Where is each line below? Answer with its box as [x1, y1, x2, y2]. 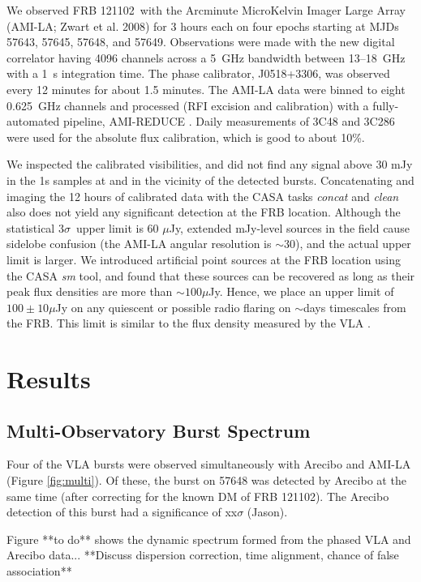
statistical [6, 219, 55, 236]
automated [6, 113, 60, 130]
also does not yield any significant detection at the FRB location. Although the [6, 203, 401, 220]
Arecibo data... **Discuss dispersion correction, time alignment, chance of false [6, 546, 399, 563]
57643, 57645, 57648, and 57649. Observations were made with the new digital [6, 33, 395, 50]
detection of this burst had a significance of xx [6, 503, 238, 520]
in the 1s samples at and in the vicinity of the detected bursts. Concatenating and [6, 171, 415, 188]
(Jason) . [247, 503, 288, 520]
